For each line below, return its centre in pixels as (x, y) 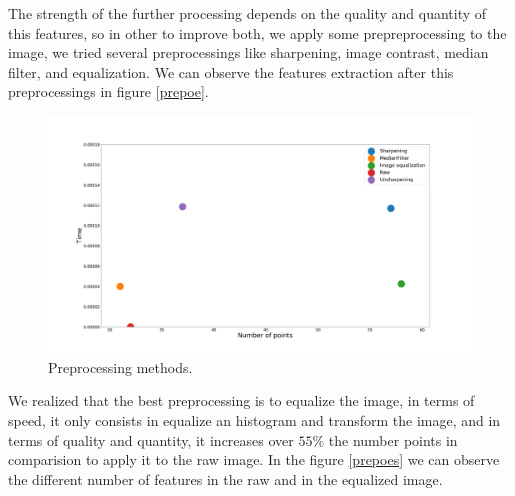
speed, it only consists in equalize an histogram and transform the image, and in (254, 420)
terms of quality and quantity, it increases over (151, 439)
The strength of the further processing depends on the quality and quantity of (247, 13)
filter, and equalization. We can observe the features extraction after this (231, 71)
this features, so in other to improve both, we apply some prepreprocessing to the (257, 32)
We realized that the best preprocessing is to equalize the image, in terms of (241, 400)
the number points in (393, 439)
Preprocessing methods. (120, 366)
